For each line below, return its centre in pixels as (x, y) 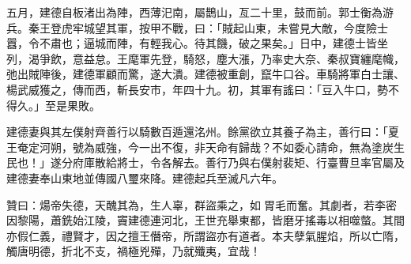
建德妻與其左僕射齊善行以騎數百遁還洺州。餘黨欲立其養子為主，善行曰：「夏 (203, 132)
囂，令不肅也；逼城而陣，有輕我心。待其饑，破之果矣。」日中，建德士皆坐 (197, 43)
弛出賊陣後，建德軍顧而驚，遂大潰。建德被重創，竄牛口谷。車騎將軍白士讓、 (205, 74)
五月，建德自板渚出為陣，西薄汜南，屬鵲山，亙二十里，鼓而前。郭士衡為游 (200, 12)
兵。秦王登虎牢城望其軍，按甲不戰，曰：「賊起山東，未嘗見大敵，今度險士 (197, 27)
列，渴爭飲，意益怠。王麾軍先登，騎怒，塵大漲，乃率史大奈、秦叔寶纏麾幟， (205, 58)
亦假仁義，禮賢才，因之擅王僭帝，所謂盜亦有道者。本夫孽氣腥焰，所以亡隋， (205, 235)
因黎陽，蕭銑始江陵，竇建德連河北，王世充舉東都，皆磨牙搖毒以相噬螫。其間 (205, 220)
